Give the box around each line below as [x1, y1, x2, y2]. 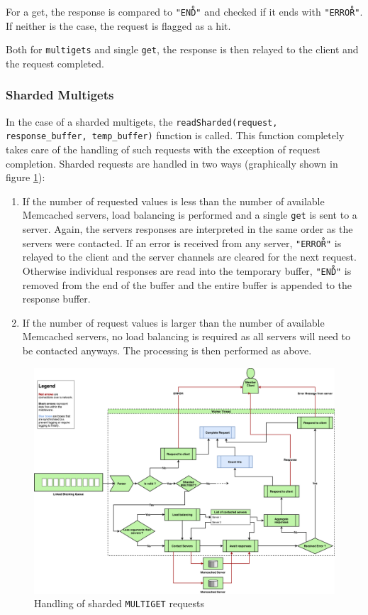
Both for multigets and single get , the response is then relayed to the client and [6, 42, 359, 57]
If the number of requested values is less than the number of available [22, 193, 325, 208]
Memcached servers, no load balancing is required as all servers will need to [22, 329, 351, 344]
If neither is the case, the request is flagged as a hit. [6, 18, 231, 33]
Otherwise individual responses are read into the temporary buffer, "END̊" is [22, 263, 352, 278]
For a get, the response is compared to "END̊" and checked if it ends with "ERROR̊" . [6, 4, 363, 18]
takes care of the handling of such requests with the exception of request [6, 142, 320, 157]
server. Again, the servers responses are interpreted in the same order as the [22, 222, 353, 236]
